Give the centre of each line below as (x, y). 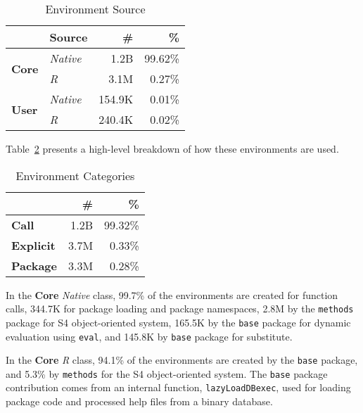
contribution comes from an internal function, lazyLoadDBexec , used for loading (178, 387)
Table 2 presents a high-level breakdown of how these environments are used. (172, 148)
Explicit (33, 245)
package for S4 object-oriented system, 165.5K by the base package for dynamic (178, 322)
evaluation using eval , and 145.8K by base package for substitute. (149, 336)
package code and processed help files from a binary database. (139, 401)
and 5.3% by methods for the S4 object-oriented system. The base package (167, 373)
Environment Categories (75, 175)
